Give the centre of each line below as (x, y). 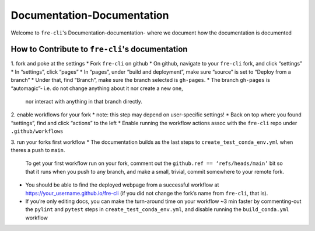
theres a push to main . (38, 150)
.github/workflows (37, 131)
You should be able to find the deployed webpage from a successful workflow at (122, 185)
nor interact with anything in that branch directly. (84, 102)
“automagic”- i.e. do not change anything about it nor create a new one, (97, 88)
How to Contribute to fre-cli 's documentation (99, 49)
